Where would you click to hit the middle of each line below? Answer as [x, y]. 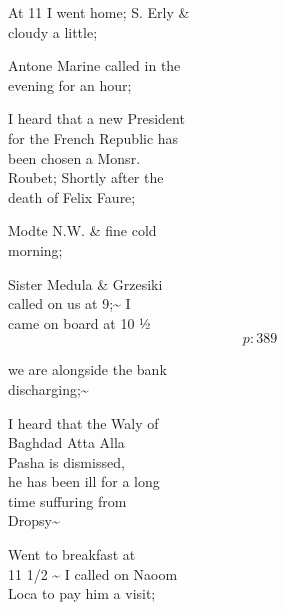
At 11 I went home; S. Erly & [99, 12]
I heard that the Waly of [83, 422]
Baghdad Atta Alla [66, 442]
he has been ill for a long [84, 481]
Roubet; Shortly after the [86, 177]
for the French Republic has [93, 137]
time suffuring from [67, 500]
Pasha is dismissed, [66, 461]
